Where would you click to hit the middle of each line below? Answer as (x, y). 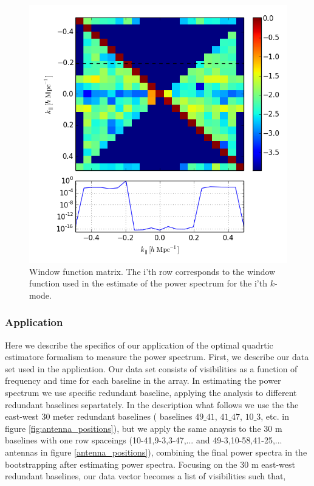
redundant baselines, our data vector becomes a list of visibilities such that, (145, 476)
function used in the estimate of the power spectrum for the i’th (148, 283)
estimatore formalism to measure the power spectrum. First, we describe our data (157, 357)
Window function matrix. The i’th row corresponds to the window (152, 271)
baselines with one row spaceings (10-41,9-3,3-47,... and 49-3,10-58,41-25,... (144, 440)
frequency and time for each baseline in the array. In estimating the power (143, 380)
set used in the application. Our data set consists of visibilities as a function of (151, 368)
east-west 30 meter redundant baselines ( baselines (99, 416)
